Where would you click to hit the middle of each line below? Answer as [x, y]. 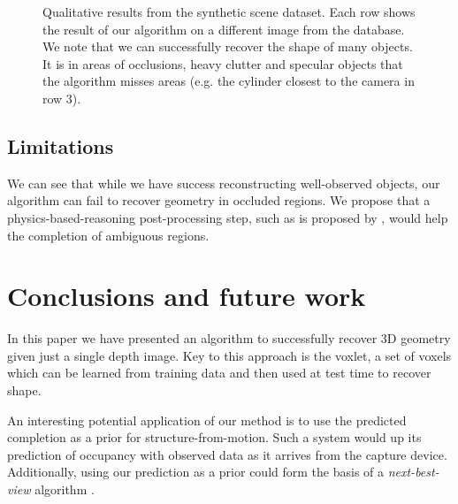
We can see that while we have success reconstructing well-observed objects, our [224, 183]
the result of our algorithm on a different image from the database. [224, 29]
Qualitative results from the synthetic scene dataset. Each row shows [229, 11]
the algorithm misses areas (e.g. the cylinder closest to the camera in [229, 81]
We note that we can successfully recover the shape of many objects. [228, 46]
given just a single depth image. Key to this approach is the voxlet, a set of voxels [229, 355]
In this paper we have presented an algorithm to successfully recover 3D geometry [229, 338]
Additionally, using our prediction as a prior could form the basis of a [196, 472]
